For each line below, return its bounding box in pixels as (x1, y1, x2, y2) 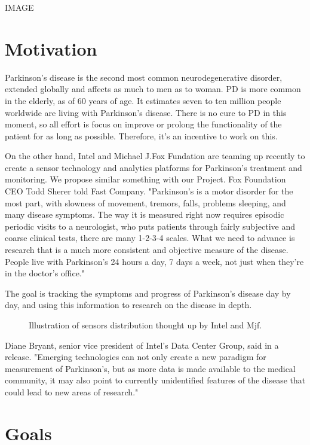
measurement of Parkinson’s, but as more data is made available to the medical (5, 362, 296, 374)
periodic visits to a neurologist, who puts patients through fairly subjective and (5, 220, 296, 232)
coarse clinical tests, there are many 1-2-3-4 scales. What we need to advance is (5, 231, 295, 244)
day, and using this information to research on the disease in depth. (5, 298, 252, 311)
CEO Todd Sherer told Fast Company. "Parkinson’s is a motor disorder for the (5, 185, 293, 197)
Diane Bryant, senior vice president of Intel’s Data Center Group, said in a (5, 339, 279, 351)
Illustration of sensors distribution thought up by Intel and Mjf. (29, 319, 262, 331)
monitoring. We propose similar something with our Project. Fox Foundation (5, 173, 286, 185)
